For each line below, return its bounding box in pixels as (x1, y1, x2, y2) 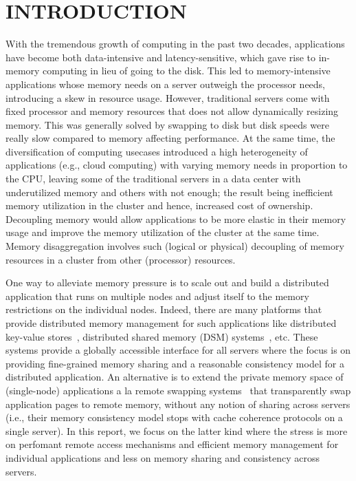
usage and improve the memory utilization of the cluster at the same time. (5, 225, 320, 239)
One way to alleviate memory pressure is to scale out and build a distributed (5, 275, 329, 290)
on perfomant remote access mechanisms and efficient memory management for (5, 437, 339, 451)
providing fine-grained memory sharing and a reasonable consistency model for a (5, 356, 344, 370)
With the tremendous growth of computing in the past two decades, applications (5, 36, 345, 51)
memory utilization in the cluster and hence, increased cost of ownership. (5, 198, 313, 213)
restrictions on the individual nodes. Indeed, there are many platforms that (5, 302, 322, 317)
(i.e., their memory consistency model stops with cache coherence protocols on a (5, 410, 343, 425)
